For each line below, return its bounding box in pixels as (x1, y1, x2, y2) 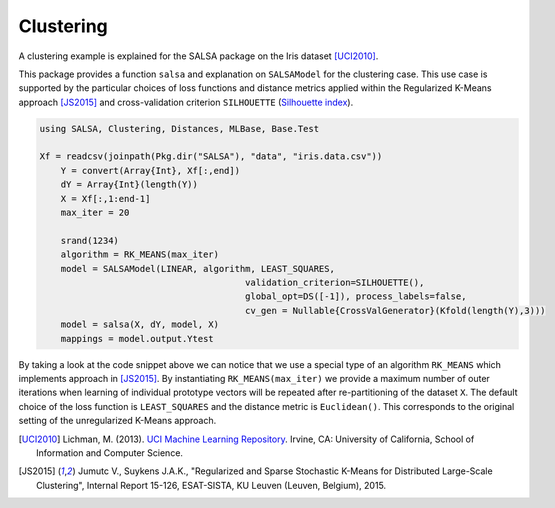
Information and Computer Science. (36, 446, 184, 459)
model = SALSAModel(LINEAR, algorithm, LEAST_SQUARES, (60, 263, 335, 274)
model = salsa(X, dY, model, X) (60, 319, 220, 330)
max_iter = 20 (60, 207, 130, 219)
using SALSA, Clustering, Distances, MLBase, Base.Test (39, 123, 320, 134)
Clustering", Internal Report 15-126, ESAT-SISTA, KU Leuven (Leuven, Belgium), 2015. (36, 479, 387, 491)
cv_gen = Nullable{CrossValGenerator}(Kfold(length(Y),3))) (245, 305, 546, 316)
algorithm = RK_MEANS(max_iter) (60, 249, 220, 260)
